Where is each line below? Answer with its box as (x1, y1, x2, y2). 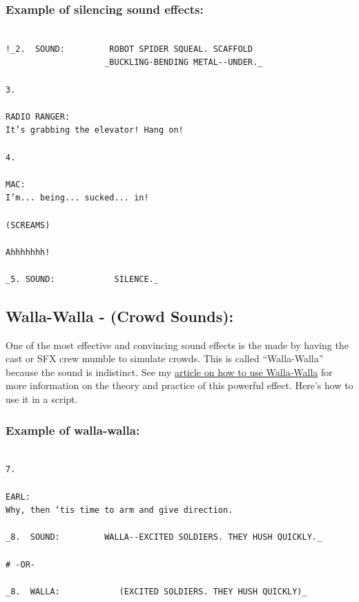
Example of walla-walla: (6, 421, 140, 438)
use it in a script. (6, 392, 78, 406)
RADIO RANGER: (6, 111, 70, 122)
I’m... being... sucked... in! (6, 193, 149, 203)
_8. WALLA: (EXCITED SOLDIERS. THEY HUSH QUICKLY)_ (6, 586, 307, 596)
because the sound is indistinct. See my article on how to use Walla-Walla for (6, 364, 333, 379)
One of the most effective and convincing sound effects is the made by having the (6, 337, 349, 352)
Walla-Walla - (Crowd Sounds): (6, 305, 234, 326)
